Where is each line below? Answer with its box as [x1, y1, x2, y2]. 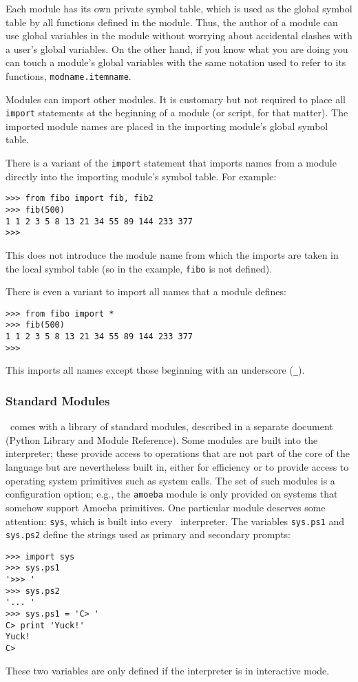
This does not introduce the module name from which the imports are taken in [6, 247, 339, 262]
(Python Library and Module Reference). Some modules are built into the [6, 432, 318, 447]
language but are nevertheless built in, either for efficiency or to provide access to [6, 460, 349, 474]
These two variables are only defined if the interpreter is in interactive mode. [6, 663, 330, 677]
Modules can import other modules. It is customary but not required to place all [6, 92, 346, 106]
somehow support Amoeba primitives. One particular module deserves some [6, 500, 326, 514]
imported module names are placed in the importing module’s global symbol [6, 118, 328, 133]
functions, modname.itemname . [6, 68, 131, 83]
